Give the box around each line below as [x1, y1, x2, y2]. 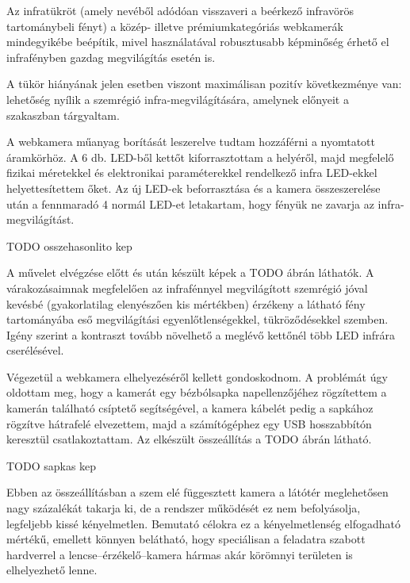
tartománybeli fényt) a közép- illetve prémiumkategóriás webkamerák [6, 17, 343, 34]
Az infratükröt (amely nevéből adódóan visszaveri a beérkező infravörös [6, 2, 354, 18]
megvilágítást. [6, 211, 75, 228]
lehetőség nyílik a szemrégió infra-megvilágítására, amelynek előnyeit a [6, 90, 349, 107]
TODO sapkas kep [6, 457, 97, 474]
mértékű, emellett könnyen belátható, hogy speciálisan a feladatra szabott [6, 531, 366, 547]
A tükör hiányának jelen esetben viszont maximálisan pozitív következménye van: [6, 75, 402, 92]
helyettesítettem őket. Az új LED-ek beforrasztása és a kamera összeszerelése [6, 179, 381, 196]
